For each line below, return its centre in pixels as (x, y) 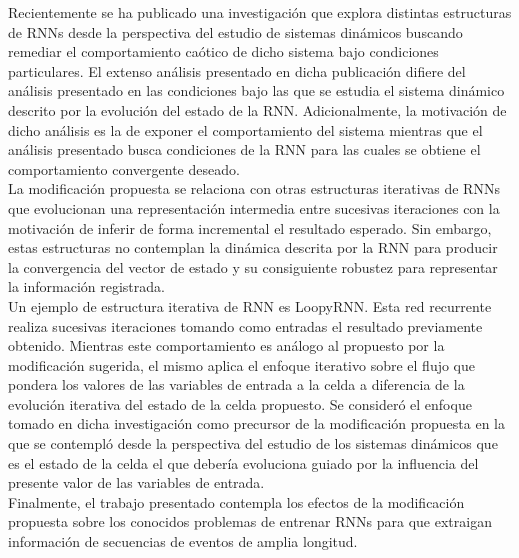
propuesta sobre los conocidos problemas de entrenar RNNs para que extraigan (250, 521)
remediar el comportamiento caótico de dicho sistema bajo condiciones (223, 51)
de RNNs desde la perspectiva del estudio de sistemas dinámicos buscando (235, 31)
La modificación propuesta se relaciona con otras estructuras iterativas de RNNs (254, 188)
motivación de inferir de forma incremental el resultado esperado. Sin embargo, (250, 227)
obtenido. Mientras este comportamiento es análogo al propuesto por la (226, 345)
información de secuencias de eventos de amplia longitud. (183, 541)
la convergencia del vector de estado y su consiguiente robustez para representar (253, 266)
